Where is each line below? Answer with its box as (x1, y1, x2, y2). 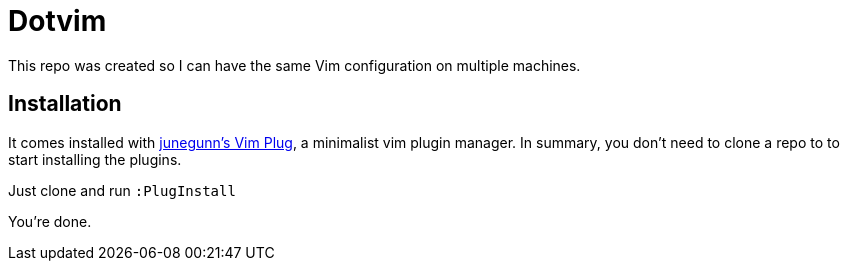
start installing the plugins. (8, 150, 182, 168)
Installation (8, 91, 122, 117)
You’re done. (8, 212, 92, 230)
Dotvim (8, 4, 107, 38)
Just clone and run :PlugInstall (8, 181, 236, 199)
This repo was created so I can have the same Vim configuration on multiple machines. (8, 56, 581, 74)
